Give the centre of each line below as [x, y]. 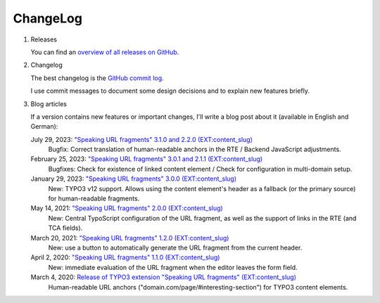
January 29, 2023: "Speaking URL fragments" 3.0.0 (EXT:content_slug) [134, 179]
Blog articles [49, 104]
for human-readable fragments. [94, 199]
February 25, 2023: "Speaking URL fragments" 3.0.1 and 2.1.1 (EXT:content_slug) [147, 159]
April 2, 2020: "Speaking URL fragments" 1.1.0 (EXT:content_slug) [125, 257]
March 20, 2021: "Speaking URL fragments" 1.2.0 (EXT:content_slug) [130, 238]
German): [44, 127]
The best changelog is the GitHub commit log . [97, 78]
